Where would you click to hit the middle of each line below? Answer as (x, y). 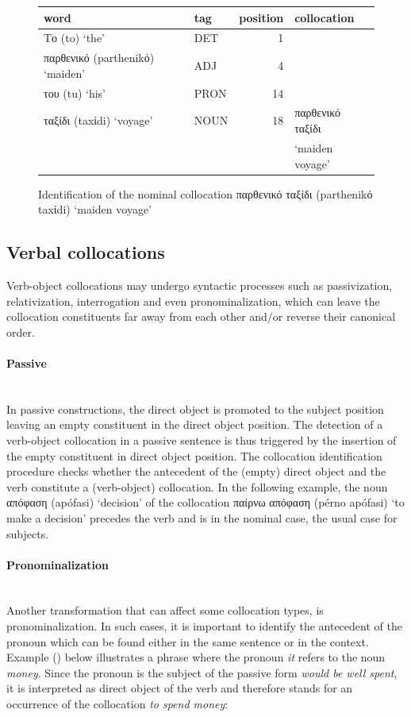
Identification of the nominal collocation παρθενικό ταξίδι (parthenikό (205, 193)
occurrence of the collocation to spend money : (117, 704)
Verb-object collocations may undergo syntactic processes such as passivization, (200, 285)
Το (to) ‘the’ (75, 38)
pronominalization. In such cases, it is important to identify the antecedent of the (204, 626)
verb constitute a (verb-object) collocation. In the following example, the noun (197, 486)
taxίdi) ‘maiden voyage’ (95, 209)
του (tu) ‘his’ (75, 93)
